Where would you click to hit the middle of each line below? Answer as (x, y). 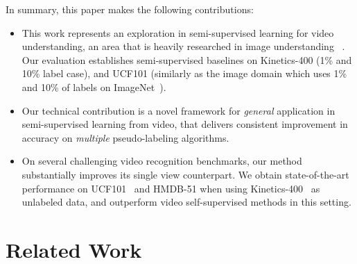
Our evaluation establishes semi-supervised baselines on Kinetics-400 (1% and (187, 59)
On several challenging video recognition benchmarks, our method (162, 161)
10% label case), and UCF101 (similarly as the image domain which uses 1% (184, 73)
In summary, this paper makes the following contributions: (130, 9)
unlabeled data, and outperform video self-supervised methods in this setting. (186, 202)
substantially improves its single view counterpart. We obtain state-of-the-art (185, 174)
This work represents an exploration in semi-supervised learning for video (178, 32)
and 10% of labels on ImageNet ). (94, 86)
